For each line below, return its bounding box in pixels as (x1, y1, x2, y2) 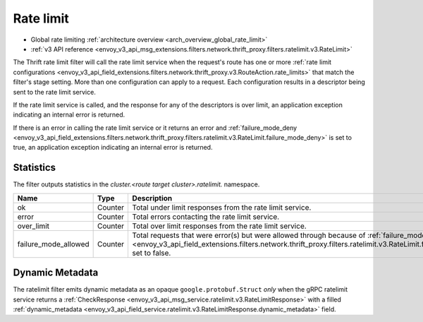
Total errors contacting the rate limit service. (132, 212, 280, 222)
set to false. (132, 248, 171, 258)
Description (132, 193, 173, 203)
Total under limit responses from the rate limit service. (132, 202, 312, 212)
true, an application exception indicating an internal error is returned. (13, 143, 213, 152)
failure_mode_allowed (17, 239, 90, 249)
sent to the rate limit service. (13, 88, 97, 96)
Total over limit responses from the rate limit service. (132, 221, 307, 231)
